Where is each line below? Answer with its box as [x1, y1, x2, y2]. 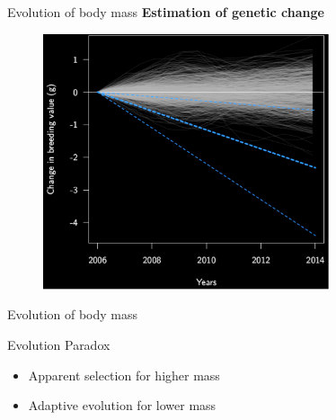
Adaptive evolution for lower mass [28, 396, 217, 415]
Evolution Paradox [7, 335, 111, 354]
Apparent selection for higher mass [28, 365, 220, 384]
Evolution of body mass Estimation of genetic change [7, 3, 324, 21]
